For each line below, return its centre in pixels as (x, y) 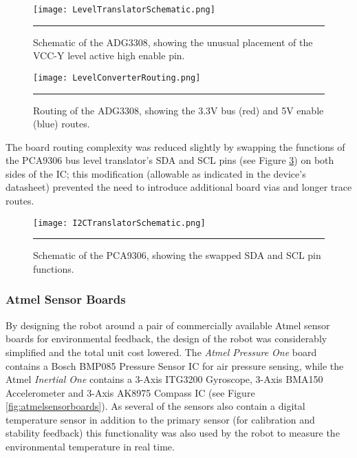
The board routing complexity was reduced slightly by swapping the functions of (175, 146)
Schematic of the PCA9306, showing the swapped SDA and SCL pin (177, 255)
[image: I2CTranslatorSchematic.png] (119, 223)
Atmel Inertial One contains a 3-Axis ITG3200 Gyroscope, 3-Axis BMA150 (164, 379)
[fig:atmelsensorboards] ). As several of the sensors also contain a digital (155, 406)
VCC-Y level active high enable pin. (109, 55)
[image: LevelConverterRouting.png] (117, 77)
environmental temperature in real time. (90, 447)
